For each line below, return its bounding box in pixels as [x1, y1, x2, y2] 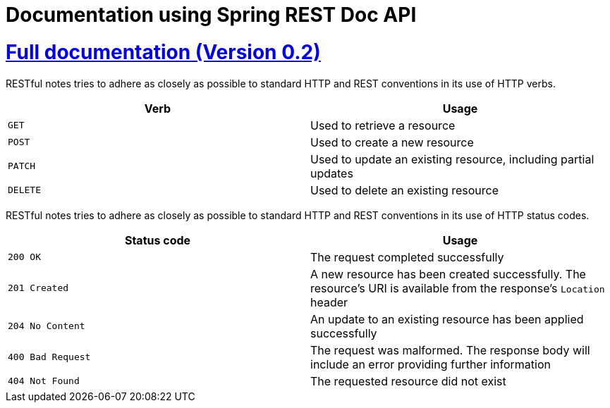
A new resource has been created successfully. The [310, 266, 586, 281]
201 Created [8, 283, 69, 293]
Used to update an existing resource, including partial [310, 152, 594, 166]
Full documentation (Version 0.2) [6, 39, 321, 64]
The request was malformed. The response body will [310, 342, 590, 357]
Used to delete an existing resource [310, 183, 499, 197]
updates [310, 166, 353, 180]
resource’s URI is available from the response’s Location [310, 280, 605, 295]
